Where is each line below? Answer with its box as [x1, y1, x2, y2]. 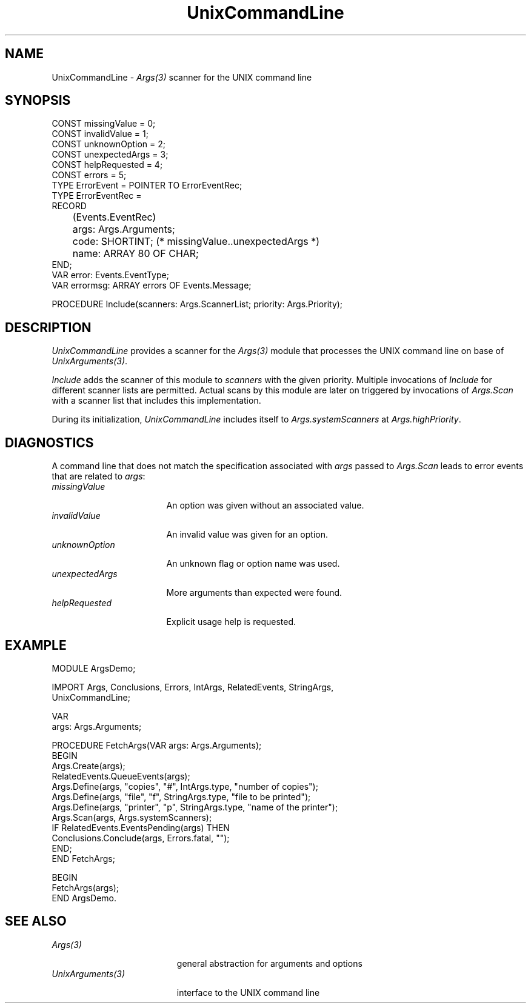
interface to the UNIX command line [176, 987, 320, 998]
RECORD [52, 201, 87, 212]
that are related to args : [52, 471, 145, 482]
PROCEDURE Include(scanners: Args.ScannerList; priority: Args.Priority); [52, 299, 343, 310]
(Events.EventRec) [72, 211, 156, 224]
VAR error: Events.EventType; [52, 270, 169, 281]
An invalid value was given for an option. [166, 529, 328, 540]
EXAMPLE [5, 637, 67, 653]
